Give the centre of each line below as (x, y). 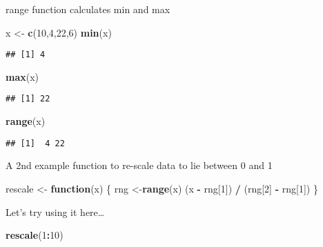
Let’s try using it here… (55, 211)
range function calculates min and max (88, 9)
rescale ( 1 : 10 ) (35, 235)
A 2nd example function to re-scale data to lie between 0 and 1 (139, 165)
